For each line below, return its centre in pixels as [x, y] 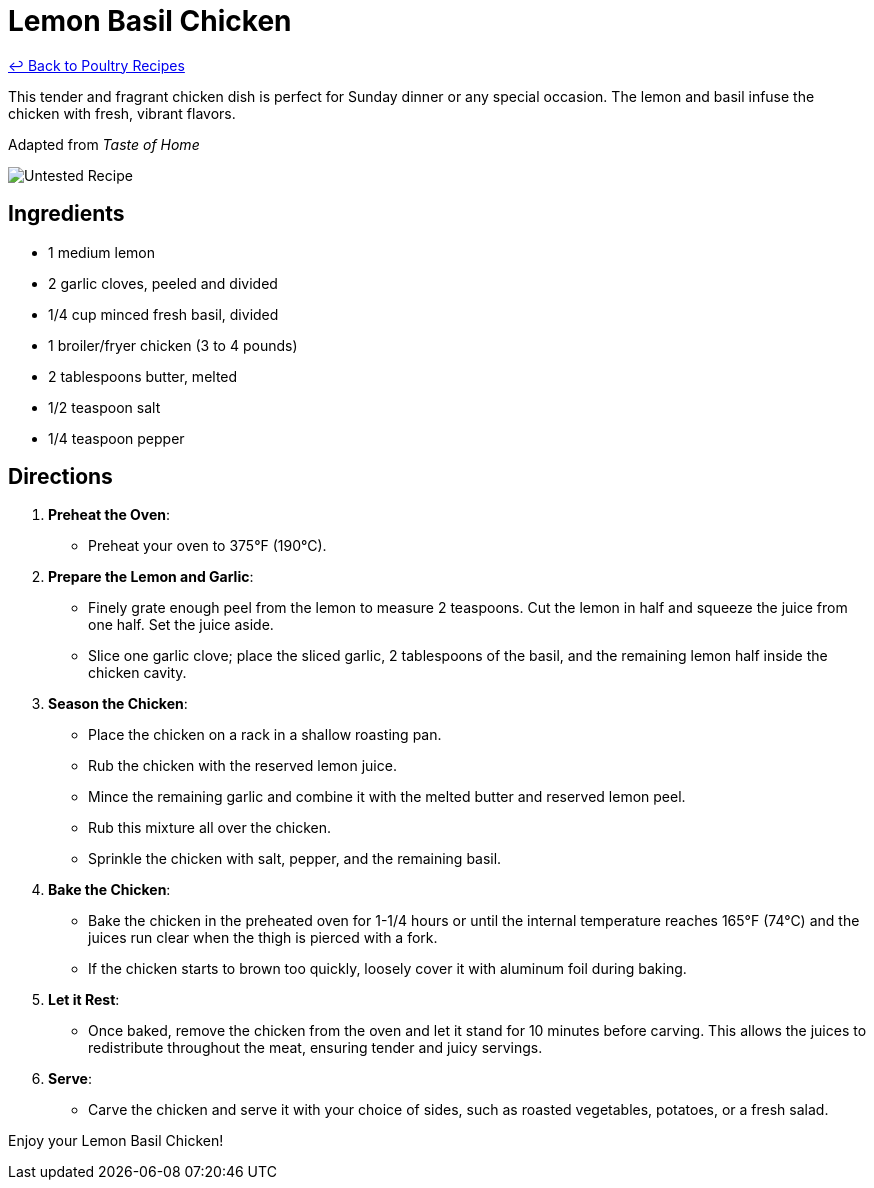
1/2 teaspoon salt [104, 407]
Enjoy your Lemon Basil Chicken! [116, 1141]
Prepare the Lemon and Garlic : [151, 577]
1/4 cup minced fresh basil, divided [163, 314]
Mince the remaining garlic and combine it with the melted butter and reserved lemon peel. [387, 797]
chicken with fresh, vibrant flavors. [122, 113]
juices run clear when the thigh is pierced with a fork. [263, 938]
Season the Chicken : [118, 704]
